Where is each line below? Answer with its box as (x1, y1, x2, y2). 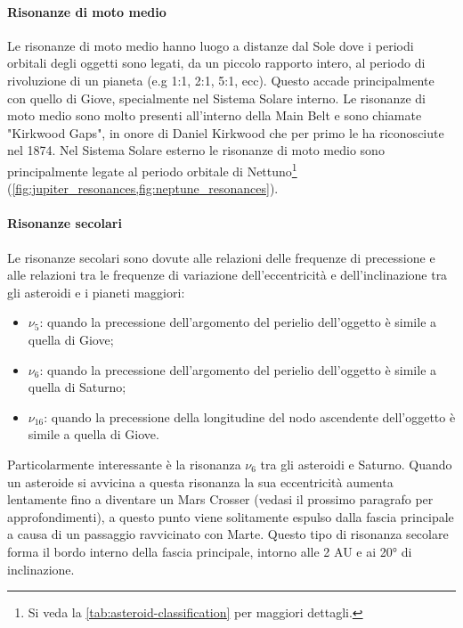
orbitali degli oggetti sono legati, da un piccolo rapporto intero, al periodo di (7, 53, 426, 72)
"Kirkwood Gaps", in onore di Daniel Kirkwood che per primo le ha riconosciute (7, 123, 444, 142)
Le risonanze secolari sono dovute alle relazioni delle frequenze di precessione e (7, 248, 435, 266)
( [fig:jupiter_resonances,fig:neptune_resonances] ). (7, 179, 279, 198)
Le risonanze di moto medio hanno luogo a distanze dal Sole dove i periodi (7, 36, 414, 54)
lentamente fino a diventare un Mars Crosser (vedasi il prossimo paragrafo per (7, 490, 434, 509)
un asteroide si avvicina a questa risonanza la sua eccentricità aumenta (7, 472, 394, 491)
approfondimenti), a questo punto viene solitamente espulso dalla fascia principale (7, 507, 454, 526)
